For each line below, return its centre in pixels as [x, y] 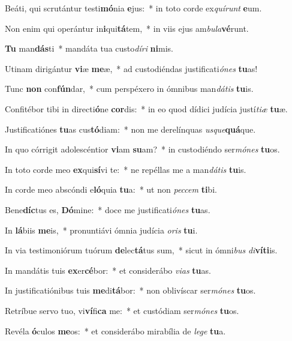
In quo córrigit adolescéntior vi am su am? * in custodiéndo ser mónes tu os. [142, 149]
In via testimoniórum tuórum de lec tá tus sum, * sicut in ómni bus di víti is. [141, 250]
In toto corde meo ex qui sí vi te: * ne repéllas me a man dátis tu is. [126, 169]
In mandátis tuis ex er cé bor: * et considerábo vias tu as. [108, 270]
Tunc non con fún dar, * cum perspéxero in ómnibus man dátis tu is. [129, 89]
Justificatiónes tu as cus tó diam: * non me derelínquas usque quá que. [130, 129]
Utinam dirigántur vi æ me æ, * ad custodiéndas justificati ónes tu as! [131, 68]
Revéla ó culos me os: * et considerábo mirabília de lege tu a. [115, 330]
